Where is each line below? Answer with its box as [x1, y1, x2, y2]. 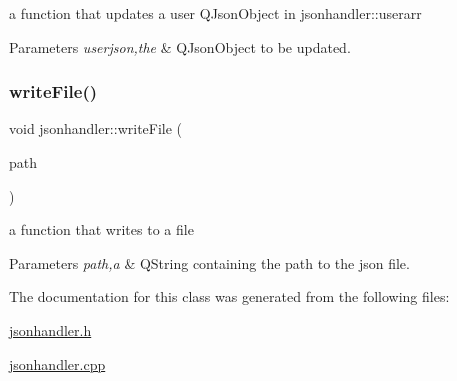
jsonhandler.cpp [9, 353, 106, 374]
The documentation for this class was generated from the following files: [9, 286, 450, 307]
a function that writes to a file [9, 219, 194, 240]
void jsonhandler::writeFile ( [9, 118, 183, 139]
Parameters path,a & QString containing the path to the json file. [9, 252, 410, 273]
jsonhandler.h [9, 319, 92, 340]
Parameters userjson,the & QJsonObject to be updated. [9, 36, 351, 57]
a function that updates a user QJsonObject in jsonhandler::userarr [9, 3, 422, 23]
